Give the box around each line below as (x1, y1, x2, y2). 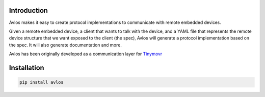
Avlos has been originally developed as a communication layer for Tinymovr (9, 51, 162, 57)
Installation (9, 63, 44, 72)
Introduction (9, 6, 48, 15)
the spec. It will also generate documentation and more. (9, 42, 122, 48)
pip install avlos (19, 79, 64, 85)
